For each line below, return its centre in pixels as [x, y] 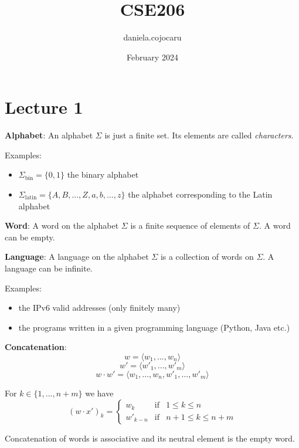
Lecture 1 [44, 107]
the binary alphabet [103, 174]
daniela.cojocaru [152, 37]
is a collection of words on [207, 257]
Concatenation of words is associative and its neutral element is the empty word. [150, 438]
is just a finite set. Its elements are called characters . [199, 135]
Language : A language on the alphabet [77, 257]
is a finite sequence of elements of [190, 225]
